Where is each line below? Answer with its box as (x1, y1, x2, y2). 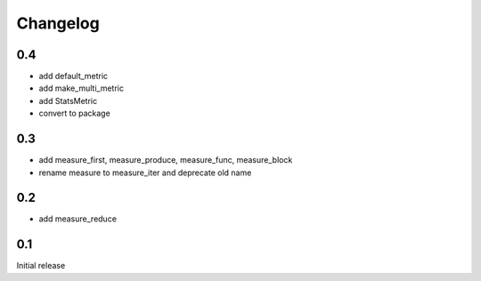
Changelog (16, 13, 100, 33)
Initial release (16, 261, 66, 271)
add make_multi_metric (38, 83, 125, 93)
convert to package (38, 108, 110, 119)
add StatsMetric (38, 95, 98, 106)
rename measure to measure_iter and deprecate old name (38, 167, 252, 178)
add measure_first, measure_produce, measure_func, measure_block (38, 155, 293, 165)
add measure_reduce (38, 213, 118, 224)
